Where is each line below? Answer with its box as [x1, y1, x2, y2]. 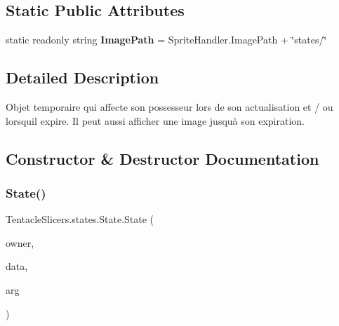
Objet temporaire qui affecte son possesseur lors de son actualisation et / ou [6, 100, 333, 114]
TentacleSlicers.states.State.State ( [6, 212, 154, 226]
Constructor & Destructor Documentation [6, 147, 319, 169]
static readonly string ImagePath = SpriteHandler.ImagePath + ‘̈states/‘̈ [6, 32, 327, 47]
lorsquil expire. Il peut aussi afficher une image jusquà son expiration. [6, 113, 305, 128]
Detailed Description [6, 67, 159, 88]
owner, [6, 235, 34, 250]
